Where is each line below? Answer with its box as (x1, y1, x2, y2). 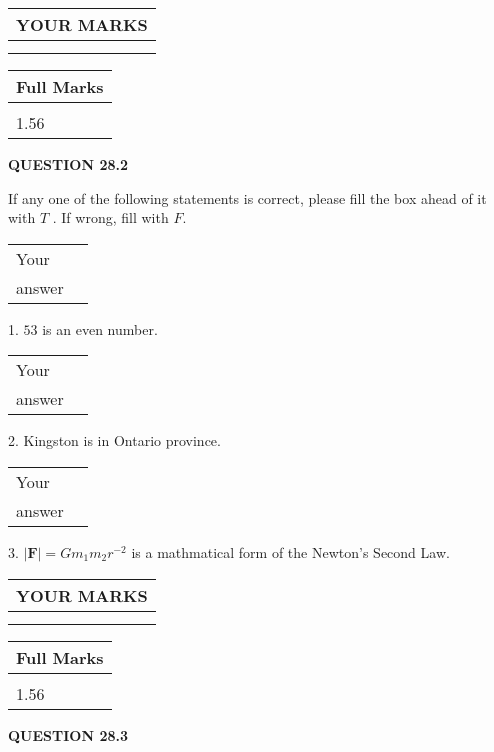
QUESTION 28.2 (8, 154, 128, 174)
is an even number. (42, 318, 158, 339)
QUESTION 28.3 (8, 724, 128, 745)
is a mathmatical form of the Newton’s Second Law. (131, 541, 450, 562)
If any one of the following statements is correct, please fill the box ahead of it (8, 187, 487, 208)
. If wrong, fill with (52, 207, 169, 228)
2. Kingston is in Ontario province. (8, 430, 221, 451)
